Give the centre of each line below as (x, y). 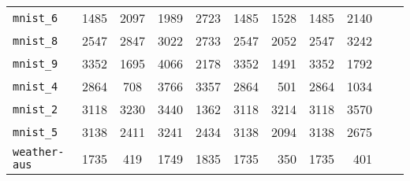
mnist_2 (35, 109)
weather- (39, 152)
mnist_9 (35, 63)
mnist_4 (35, 86)
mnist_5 (35, 132)
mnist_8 (35, 41)
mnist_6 (35, 18)
